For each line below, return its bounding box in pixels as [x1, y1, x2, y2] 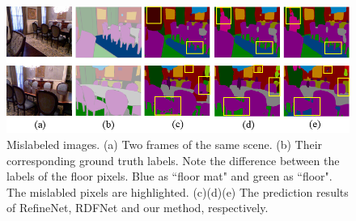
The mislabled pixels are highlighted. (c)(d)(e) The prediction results [6, 183, 349, 200]
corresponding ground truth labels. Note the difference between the [6, 151, 340, 168]
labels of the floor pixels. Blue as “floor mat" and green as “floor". [6, 168, 333, 185]
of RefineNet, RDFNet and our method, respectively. [6, 199, 269, 216]
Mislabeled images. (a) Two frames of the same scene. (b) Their [6, 135, 323, 152]
